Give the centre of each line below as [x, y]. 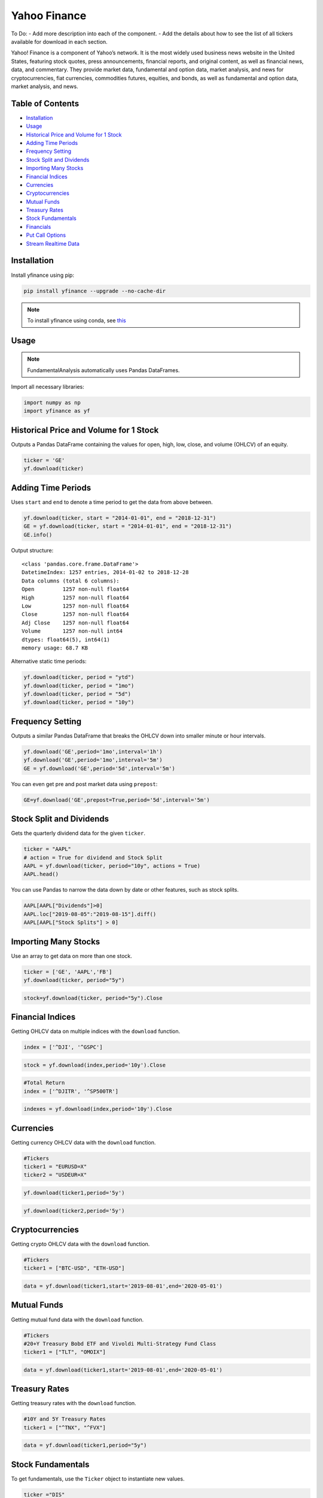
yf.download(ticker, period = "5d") [77, 694]
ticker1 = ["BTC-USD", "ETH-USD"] [74, 1268]
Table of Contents [45, 103]
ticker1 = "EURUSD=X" [55, 1167]
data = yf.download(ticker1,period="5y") [85, 1445]
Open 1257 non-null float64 [75, 589]
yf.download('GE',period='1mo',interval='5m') [93, 760]
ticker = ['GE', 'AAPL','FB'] [68, 972]
